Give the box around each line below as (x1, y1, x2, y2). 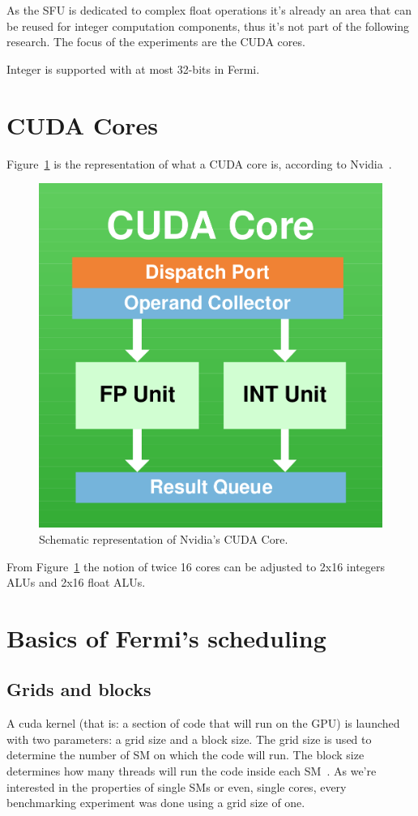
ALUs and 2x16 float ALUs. (6, 574, 146, 591)
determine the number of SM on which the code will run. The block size (6, 746, 365, 763)
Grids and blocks (6, 677, 151, 702)
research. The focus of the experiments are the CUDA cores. (6, 33, 305, 50)
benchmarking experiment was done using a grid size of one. (6, 794, 305, 811)
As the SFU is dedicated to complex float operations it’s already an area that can (6, 2, 412, 18)
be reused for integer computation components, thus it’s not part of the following (6, 17, 410, 34)
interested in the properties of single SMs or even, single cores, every (6, 778, 347, 795)
